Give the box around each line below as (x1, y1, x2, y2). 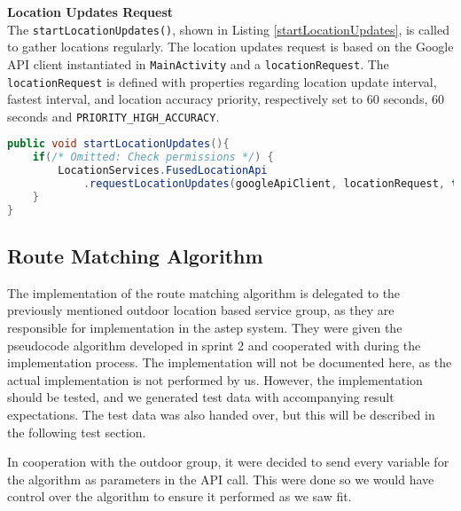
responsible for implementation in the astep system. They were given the (7, 318, 402, 337)
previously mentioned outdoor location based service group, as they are (7, 301, 395, 319)
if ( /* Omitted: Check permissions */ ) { (32, 151, 274, 164)
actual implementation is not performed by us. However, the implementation (7, 370, 423, 389)
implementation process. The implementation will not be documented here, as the (7, 353, 452, 372)
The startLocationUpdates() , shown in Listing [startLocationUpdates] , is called (7, 20, 450, 38)
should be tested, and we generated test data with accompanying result (7, 388, 395, 406)
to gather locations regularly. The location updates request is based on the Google (7, 37, 454, 56)
